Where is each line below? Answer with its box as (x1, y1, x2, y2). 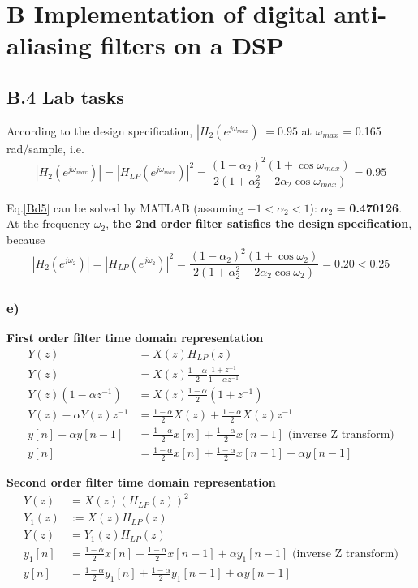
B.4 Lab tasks (6, 84, 124, 109)
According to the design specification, (6, 122, 193, 139)
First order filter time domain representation (6, 329, 264, 346)
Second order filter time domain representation (6, 473, 276, 490)
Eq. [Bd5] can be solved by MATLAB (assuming (6, 199, 243, 216)
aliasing (6, 28, 92, 62)
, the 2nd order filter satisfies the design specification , (106, 215, 412, 232)
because (6, 230, 45, 247)
